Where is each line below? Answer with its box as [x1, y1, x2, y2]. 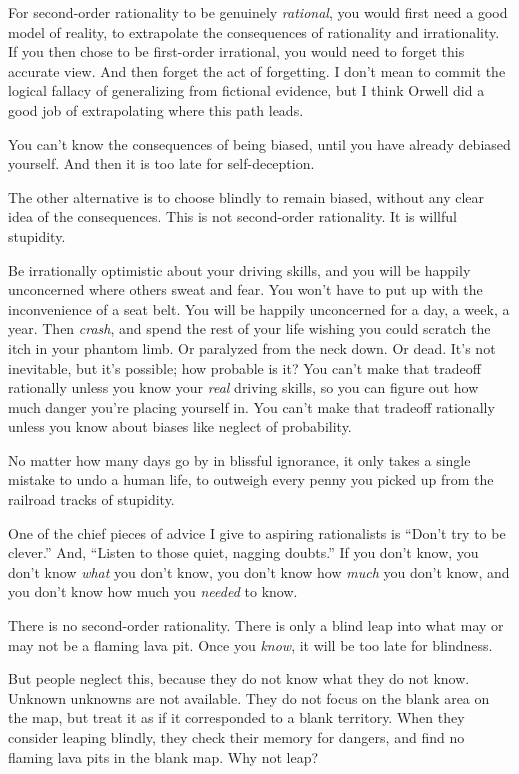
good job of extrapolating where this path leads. [8, 99, 304, 120]
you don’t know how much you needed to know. [8, 581, 298, 602]
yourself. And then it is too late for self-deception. [8, 153, 315, 174]
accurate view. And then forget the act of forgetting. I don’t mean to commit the [8, 60, 506, 81]
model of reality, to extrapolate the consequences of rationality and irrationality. [8, 21, 500, 42]
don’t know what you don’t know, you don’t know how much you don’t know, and [8, 561, 510, 582]
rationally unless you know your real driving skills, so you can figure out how [8, 377, 479, 398]
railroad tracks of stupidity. [8, 489, 175, 510]
